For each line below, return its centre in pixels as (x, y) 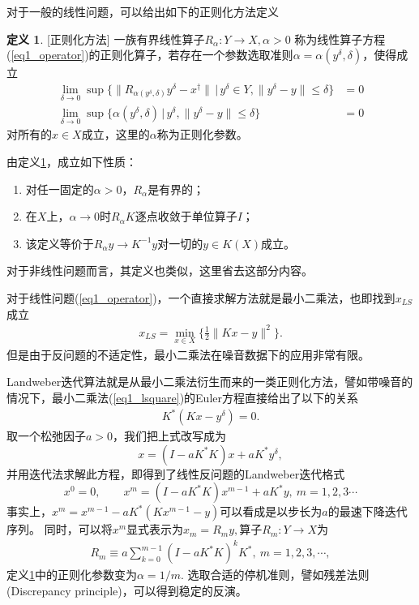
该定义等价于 (60, 243)
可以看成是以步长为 (271, 511)
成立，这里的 (115, 134)
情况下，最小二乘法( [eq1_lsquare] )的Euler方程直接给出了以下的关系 (182, 398)
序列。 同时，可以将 (60, 529)
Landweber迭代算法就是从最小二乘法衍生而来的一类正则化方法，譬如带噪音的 (210, 382)
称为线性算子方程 (340, 39)
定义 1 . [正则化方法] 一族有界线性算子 (106, 39)
